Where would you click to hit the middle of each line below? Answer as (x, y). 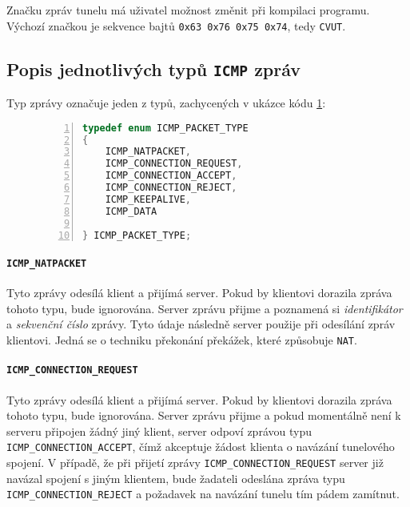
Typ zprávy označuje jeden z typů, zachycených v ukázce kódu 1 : (166, 103)
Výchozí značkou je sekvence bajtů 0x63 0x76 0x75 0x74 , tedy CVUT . (176, 25)
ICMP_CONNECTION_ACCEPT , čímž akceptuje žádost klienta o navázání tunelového (201, 447)
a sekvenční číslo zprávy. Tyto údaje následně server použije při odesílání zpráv (201, 324)
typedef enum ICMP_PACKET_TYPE (165, 128)
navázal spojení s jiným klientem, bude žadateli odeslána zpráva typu (176, 478)
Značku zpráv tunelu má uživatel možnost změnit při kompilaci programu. (188, 10)
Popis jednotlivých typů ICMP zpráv (154, 68)
